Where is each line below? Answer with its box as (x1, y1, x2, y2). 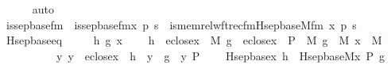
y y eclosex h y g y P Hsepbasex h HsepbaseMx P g (56, 47, 385, 63)
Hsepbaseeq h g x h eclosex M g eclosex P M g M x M (6, 32, 382, 48)
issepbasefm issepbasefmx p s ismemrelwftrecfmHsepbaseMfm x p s (6, 16, 357, 33)
